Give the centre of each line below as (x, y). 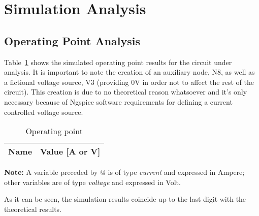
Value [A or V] (70, 151)
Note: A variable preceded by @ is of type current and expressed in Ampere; (124, 172)
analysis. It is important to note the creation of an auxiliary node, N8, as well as (129, 72)
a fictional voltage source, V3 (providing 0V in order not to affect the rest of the (129, 82)
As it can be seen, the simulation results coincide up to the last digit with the (125, 199)
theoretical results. (33, 209)
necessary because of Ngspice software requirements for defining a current (118, 101)
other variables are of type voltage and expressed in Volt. (92, 182)
